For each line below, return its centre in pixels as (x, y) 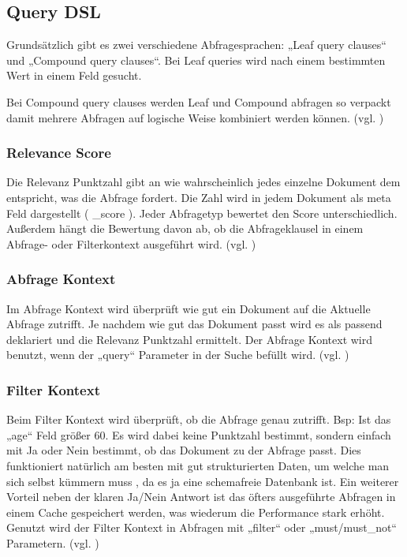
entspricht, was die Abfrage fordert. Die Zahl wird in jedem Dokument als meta (199, 197)
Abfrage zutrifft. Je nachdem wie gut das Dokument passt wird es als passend (194, 324)
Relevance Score (59, 153)
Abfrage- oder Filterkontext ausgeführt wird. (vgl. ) (131, 243)
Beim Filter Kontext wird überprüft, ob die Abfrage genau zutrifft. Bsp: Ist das (199, 419)
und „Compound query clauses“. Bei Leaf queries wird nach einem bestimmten (196, 60)
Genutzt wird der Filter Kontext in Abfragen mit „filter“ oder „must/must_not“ (202, 527)
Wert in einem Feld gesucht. (74, 75)
